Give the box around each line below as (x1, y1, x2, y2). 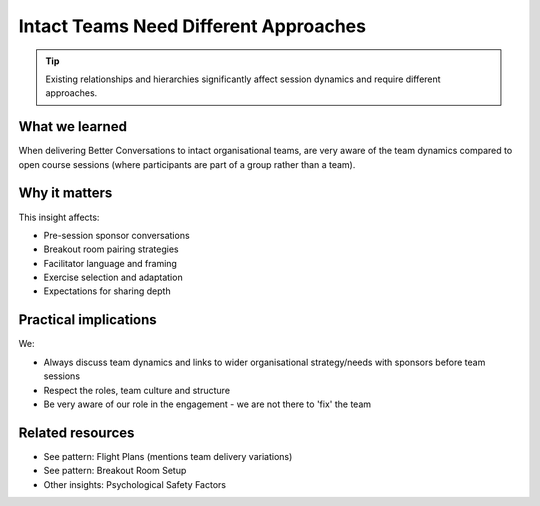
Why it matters (18, 185, 113, 202)
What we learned (18, 118, 127, 135)
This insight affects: (18, 211, 100, 223)
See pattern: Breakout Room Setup (43, 465, 187, 477)
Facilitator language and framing (43, 257, 177, 269)
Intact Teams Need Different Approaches (18, 15, 367, 37)
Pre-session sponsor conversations (43, 229, 190, 241)
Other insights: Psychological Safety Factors (43, 478, 227, 490)
